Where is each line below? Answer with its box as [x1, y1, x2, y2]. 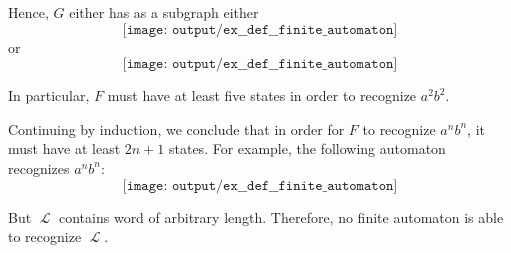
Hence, [8, 2, 49, 22]
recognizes [8, 157, 70, 178]
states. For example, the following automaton [168, 138, 446, 159]
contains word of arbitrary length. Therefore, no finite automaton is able [59, 206, 504, 227]
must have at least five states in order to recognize [107, 85, 417, 106]
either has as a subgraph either [69, 2, 259, 22]
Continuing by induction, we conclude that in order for [8, 118, 345, 139]
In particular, [8, 85, 90, 106]
